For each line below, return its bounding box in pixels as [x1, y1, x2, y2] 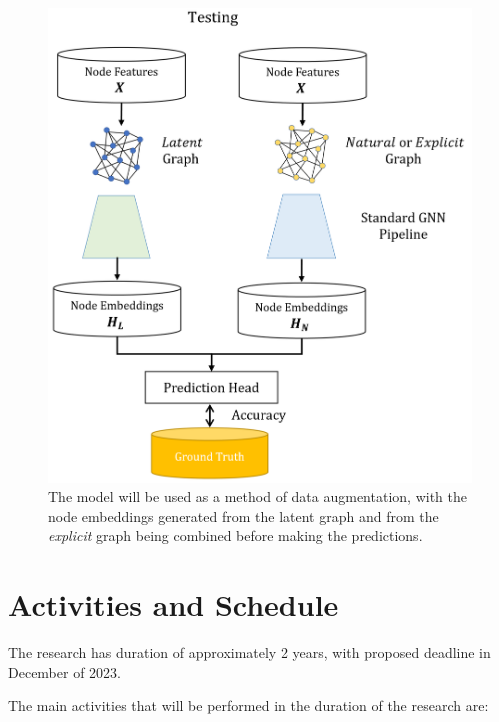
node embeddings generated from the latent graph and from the [48, 505, 439, 526]
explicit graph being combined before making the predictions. [48, 525, 423, 546]
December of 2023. [8, 661, 121, 682]
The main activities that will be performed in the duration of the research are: [8, 695, 489, 716]
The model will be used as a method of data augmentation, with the [48, 486, 467, 507]
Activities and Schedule [8, 584, 339, 625]
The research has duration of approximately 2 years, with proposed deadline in [8, 642, 491, 662]
